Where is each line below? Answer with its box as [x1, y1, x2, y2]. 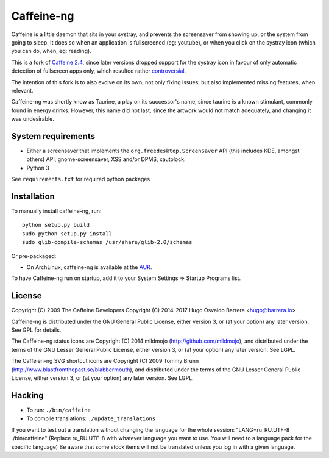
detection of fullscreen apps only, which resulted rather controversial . [11, 67, 186, 74]
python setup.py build [22, 221, 90, 229]
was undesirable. [11, 115, 54, 123]
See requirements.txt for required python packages [11, 176, 150, 183]
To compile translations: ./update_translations [26, 415, 156, 422]
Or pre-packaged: [11, 252, 57, 259]
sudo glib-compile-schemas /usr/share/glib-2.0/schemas [22, 238, 193, 246]
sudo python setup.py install [22, 230, 113, 237]
